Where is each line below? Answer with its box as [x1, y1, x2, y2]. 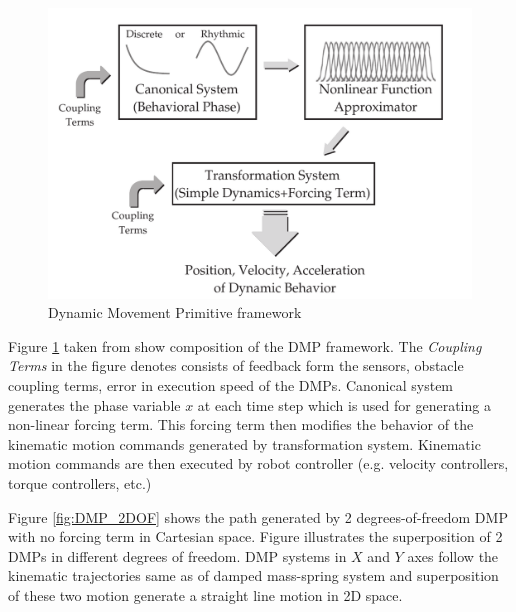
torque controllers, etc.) [8, 473, 152, 494]
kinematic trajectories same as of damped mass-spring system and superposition [8, 565, 499, 586]
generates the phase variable [8, 394, 181, 415]
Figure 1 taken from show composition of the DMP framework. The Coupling [8, 335, 482, 356]
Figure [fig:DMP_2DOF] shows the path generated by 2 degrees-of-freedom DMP [8, 506, 508, 527]
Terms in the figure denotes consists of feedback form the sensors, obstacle [8, 355, 464, 376]
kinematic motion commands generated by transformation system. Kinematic [8, 433, 481, 454]
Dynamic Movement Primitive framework [48, 302, 302, 323]
